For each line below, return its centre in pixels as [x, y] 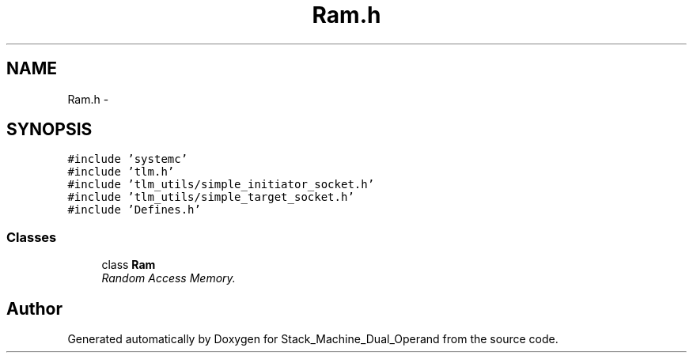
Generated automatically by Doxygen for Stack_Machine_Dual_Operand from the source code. [313, 339]
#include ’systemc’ [128, 159]
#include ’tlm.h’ [121, 172]
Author [34, 308]
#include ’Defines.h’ [134, 210]
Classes [32, 237]
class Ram [129, 265]
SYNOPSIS [49, 130]
